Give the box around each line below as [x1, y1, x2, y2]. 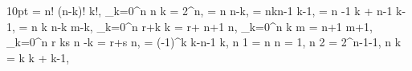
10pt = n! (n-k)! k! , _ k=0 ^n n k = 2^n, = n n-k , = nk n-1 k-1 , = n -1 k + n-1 [6, 2, 393, 18]
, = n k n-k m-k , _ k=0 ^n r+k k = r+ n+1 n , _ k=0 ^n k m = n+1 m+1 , [12, 18, 373, 34]
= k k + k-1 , [6, 49, 70, 65]
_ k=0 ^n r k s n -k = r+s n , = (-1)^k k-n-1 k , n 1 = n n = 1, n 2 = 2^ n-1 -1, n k [6, 34, 402, 50]
